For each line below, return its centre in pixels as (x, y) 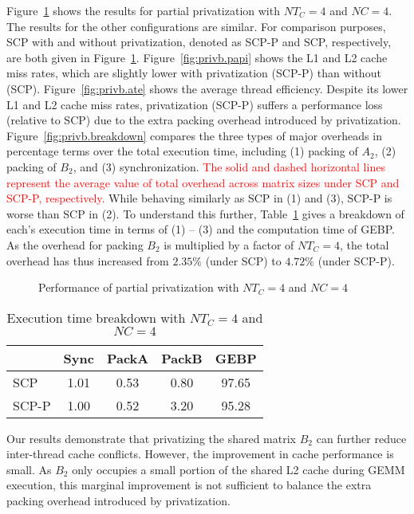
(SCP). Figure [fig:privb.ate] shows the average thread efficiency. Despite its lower (207, 88)
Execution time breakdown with (96, 317)
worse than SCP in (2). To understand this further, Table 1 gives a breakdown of (205, 213)
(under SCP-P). (356, 260)
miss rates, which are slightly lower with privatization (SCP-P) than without (194, 73)
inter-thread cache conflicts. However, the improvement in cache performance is (200, 454)
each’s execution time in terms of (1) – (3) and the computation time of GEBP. (201, 229)
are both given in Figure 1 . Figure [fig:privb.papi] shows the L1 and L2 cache (197, 57)
